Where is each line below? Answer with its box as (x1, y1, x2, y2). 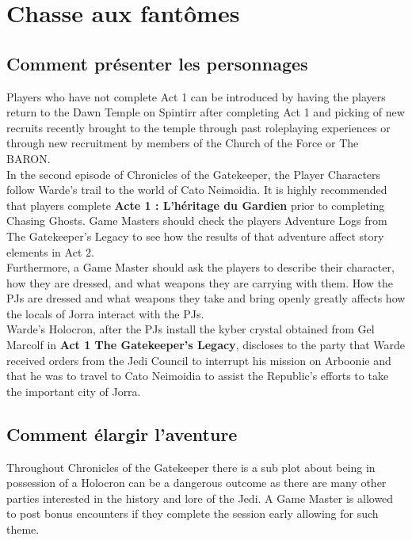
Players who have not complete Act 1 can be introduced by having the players (6, 88, 386, 105)
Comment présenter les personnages (6, 51, 308, 75)
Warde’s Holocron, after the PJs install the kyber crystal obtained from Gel (6, 321, 375, 337)
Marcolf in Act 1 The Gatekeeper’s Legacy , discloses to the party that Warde (6, 337, 406, 353)
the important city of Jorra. (6, 382, 141, 399)
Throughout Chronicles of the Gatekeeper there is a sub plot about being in (6, 458, 376, 475)
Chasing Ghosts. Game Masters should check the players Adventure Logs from (6, 212, 387, 229)
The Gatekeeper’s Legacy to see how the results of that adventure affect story (6, 227, 384, 244)
